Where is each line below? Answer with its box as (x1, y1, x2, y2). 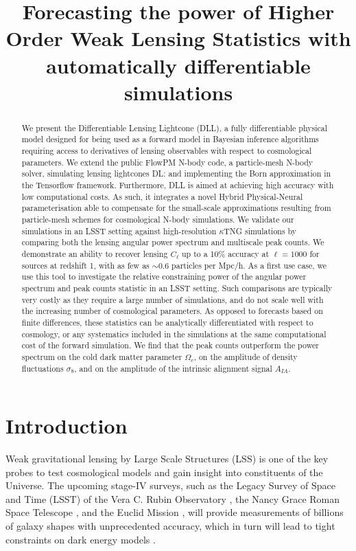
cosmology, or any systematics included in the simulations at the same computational (21, 328, 327, 339)
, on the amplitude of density (193, 350, 298, 362)
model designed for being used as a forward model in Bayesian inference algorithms (21, 133, 319, 145)
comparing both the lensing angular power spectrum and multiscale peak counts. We (21, 236, 324, 248)
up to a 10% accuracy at (181, 247, 270, 259)
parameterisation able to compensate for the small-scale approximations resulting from (21, 202, 331, 214)
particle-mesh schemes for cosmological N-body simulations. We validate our (21, 213, 294, 225)
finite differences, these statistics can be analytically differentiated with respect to (21, 316, 313, 328)
